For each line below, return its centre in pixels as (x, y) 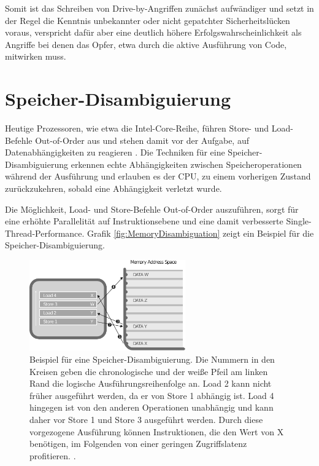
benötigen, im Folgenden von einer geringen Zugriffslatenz (138, 444)
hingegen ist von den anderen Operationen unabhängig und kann (152, 407)
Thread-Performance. (45, 233)
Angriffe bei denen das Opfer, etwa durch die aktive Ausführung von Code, (146, 44)
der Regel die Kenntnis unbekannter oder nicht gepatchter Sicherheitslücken (148, 20)
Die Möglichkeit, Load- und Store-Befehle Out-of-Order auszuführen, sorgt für (152, 209)
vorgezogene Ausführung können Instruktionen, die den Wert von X (157, 431)
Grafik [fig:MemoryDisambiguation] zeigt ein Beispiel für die (201, 233)
